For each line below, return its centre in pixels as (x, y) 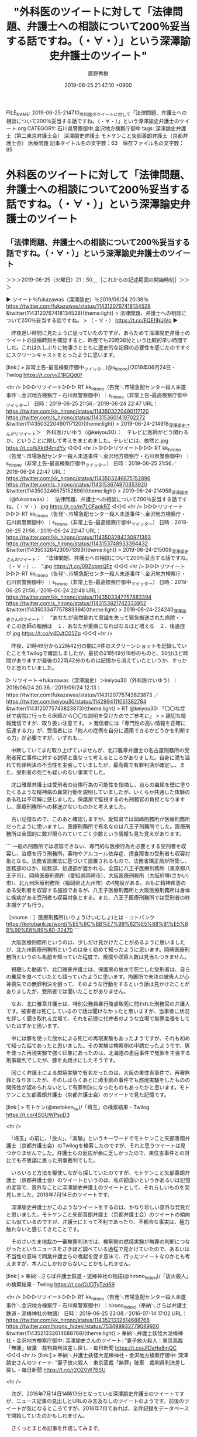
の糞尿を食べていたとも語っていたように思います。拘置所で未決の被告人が (95, 977)
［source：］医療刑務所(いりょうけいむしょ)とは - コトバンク (80, 918)
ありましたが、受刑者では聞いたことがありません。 (68, 991)
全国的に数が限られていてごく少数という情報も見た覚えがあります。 (103, 834)
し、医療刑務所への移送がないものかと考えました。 (68, 807)
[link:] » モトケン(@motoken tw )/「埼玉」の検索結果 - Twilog (78, 1108)
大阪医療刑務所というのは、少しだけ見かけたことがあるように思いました (98, 942)
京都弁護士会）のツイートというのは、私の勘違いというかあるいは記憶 (106, 1180)
